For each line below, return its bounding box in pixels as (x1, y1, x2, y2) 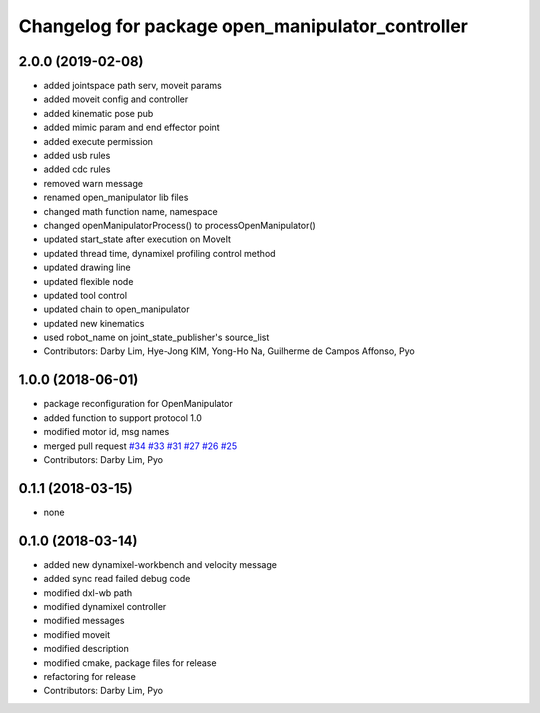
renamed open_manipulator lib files (43, 191, 189, 204)
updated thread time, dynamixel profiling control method (43, 247, 276, 259)
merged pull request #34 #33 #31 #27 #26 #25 (43, 440, 238, 452)
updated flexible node (43, 275, 134, 287)
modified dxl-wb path (43, 586, 133, 599)
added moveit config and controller (43, 93, 189, 105)
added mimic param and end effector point (43, 121, 220, 134)
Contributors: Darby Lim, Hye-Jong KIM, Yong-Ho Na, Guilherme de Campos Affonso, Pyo (43, 345, 415, 357)
